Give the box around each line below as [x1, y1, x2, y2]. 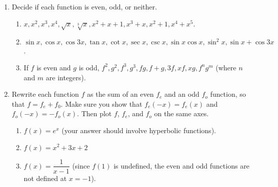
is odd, [78, 62, 99, 72]
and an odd [164, 89, 199, 99]
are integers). [45, 72, 86, 82]
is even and [36, 62, 71, 72]
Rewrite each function [11, 89, 79, 99]
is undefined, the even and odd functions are [113, 160, 249, 171]
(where [215, 62, 236, 72]
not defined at [23, 173, 67, 183]
